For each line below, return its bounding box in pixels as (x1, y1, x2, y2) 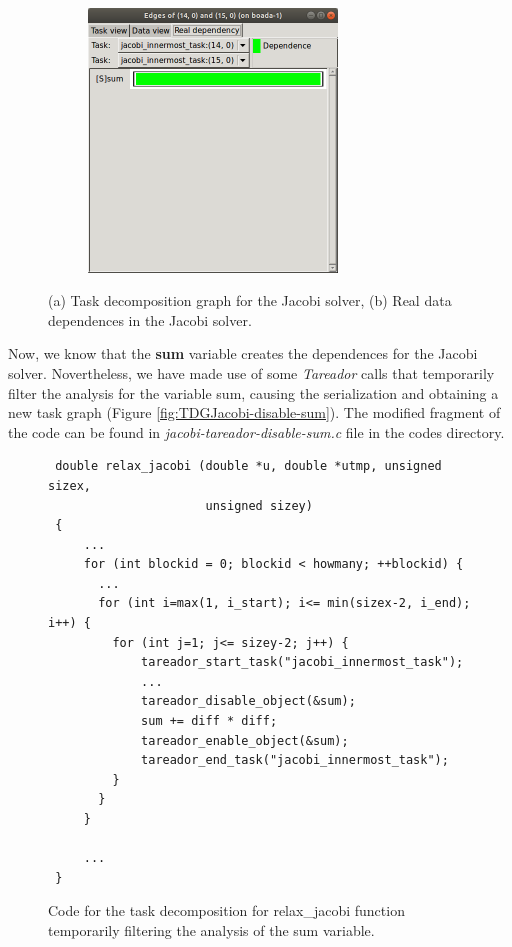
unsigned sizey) (205, 498, 313, 513)
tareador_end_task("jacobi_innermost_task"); (141, 753, 449, 768)
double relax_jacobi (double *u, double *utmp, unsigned (55, 459, 442, 474)
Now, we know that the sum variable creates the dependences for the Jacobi (8, 343, 478, 364)
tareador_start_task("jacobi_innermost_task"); (141, 655, 464, 670)
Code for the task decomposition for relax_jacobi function (48, 900, 405, 921)
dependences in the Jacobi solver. (48, 309, 252, 330)
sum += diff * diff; (141, 714, 278, 729)
